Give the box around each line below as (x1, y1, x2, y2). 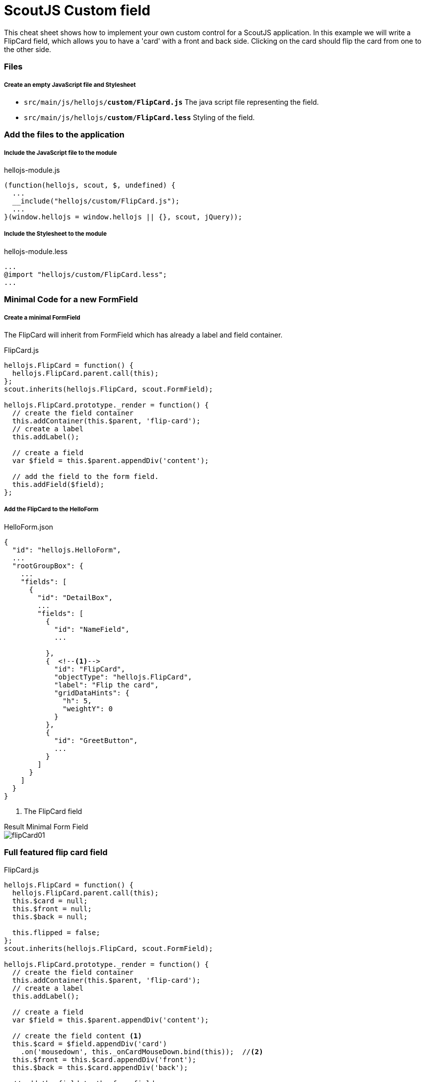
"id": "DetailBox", (37, 593, 113, 602)
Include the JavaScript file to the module (4, 149, 117, 156)
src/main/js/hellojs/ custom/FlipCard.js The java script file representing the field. (24, 97, 319, 106)
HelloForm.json (4, 522, 54, 531)
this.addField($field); (12, 480, 105, 488)
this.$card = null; (12, 896, 88, 905)
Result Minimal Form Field (4, 822, 88, 831)
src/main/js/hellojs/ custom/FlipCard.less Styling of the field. (24, 113, 255, 122)
